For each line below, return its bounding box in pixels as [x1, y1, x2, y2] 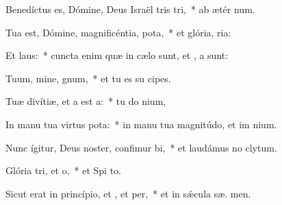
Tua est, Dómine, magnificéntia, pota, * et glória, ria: [5, 25, 231, 39]
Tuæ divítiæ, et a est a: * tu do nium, [5, 94, 166, 108]
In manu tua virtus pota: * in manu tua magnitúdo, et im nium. [5, 117, 277, 131]
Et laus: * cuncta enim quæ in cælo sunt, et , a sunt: [5, 48, 229, 62]
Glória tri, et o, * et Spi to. [5, 163, 121, 178]
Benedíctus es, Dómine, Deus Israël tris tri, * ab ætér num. [5, 2, 255, 16]
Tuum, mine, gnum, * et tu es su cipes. [5, 71, 171, 85]
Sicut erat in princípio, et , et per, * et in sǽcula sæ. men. [5, 186, 251, 200]
